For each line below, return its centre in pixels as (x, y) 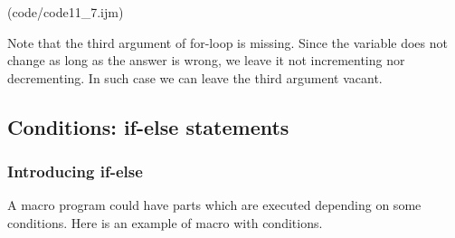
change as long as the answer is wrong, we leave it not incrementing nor (206, 60)
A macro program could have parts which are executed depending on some (214, 205)
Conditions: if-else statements (148, 126)
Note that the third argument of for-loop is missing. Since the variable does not (227, 42)
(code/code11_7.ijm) (66, 12)
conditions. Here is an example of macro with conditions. (165, 222)
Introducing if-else (75, 171)
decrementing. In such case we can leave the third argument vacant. (195, 77)
